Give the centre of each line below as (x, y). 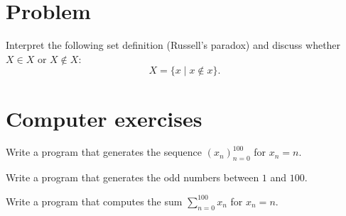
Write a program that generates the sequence (104, 152)
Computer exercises (104, 118)
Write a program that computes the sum (94, 201)
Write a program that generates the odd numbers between (133, 177)
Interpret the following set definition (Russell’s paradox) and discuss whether (173, 45)
